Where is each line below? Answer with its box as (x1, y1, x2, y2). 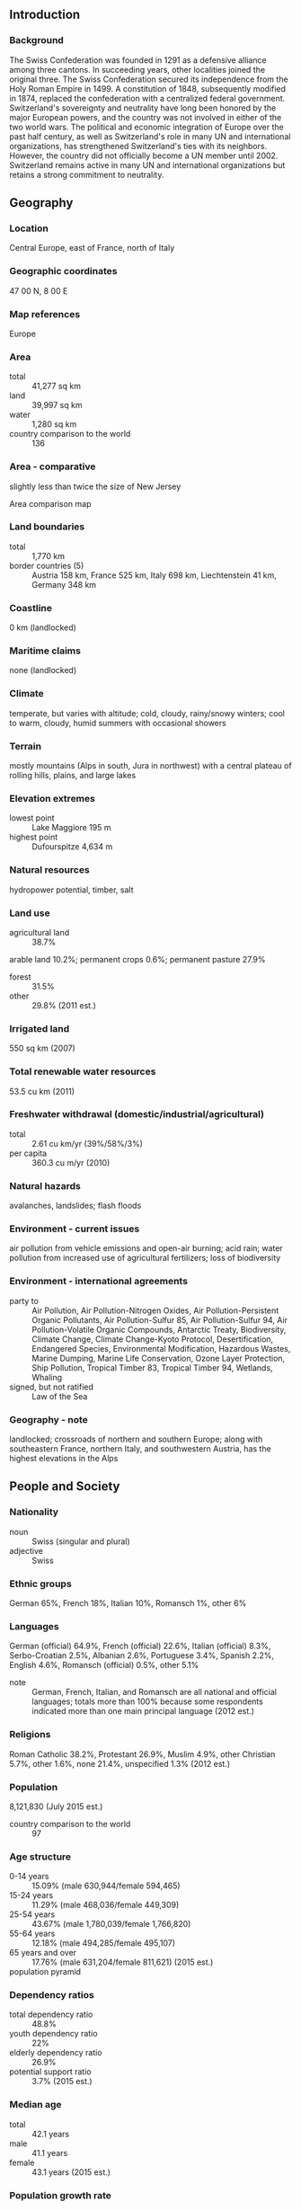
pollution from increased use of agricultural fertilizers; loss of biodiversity (9, 1253, 281, 1264)
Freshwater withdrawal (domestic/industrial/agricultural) (9, 1108, 265, 1121)
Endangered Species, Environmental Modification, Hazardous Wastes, (31, 1343, 291, 1354)
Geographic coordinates (9, 265, 118, 278)
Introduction (9, 7, 81, 22)
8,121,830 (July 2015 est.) (9, 1801, 103, 1812)
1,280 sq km (31, 419, 77, 430)
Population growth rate (9, 2188, 112, 2201)
